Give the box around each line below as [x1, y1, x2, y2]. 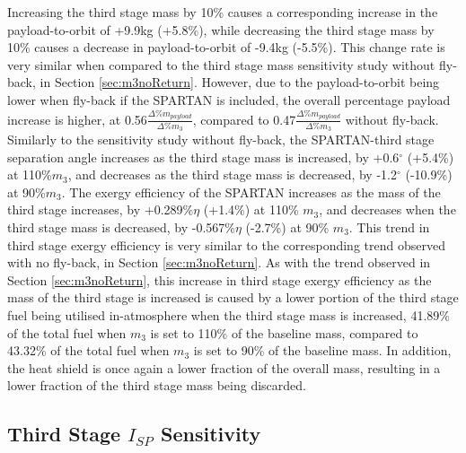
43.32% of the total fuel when [7, 341, 170, 360]
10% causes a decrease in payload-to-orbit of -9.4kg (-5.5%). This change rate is [7, 38, 445, 57]
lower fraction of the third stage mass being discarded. [7, 376, 306, 395]
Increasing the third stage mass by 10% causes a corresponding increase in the [7, 3, 438, 21]
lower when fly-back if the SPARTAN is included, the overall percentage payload [7, 90, 451, 109]
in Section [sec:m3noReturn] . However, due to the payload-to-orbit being [40, 73, 440, 91]
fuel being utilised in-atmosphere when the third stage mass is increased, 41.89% [7, 305, 450, 324]
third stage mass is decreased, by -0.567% [7, 217, 235, 236]
